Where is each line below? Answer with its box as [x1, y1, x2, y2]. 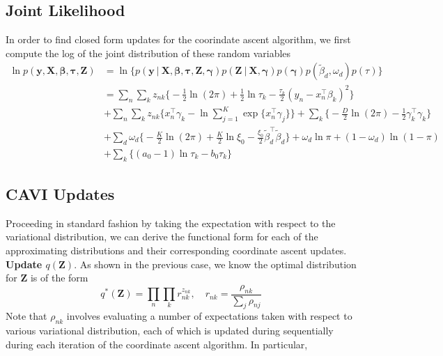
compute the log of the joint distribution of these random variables [6, 45, 291, 60]
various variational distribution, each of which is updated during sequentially [6, 323, 334, 338]
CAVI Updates [6, 183, 115, 205]
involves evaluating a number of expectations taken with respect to [66, 309, 352, 323]
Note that [6, 309, 47, 323]
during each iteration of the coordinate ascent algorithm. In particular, [6, 336, 308, 351]
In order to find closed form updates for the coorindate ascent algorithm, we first [6, 32, 351, 47]
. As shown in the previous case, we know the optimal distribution [74, 256, 357, 271]
